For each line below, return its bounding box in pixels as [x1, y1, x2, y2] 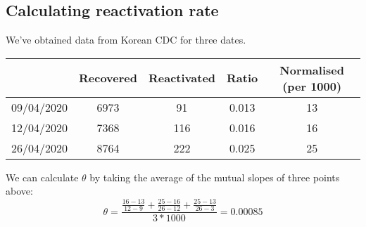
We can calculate [6, 169, 79, 184]
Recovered [79, 70, 137, 86]
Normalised [279, 61, 344, 78]
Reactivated [149, 70, 216, 86]
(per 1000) [282, 77, 342, 94]
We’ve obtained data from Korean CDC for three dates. [6, 32, 246, 47]
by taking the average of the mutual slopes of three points [89, 169, 340, 184]
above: [6, 183, 33, 198]
